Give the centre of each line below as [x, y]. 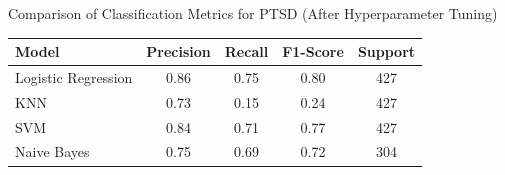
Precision [178, 51]
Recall [246, 51]
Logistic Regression [74, 76]
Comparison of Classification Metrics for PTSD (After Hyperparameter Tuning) [253, 13]
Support [386, 51]
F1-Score [313, 51]
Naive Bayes [52, 151]
